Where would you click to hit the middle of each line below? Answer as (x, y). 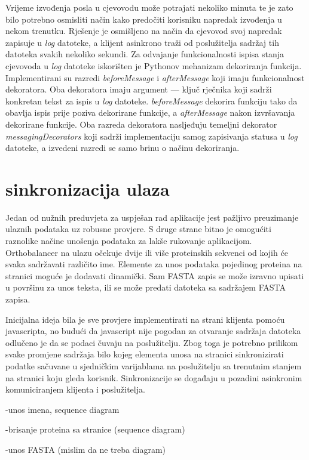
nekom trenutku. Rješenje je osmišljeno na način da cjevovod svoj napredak (144, 31)
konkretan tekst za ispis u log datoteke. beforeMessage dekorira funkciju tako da (152, 101)
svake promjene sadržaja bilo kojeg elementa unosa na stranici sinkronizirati (145, 354)
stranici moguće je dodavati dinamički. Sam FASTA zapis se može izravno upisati (155, 275)
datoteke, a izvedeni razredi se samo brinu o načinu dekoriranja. (123, 148)
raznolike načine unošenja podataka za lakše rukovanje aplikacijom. (129, 241)
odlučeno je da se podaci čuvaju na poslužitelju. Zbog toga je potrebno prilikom (152, 342)
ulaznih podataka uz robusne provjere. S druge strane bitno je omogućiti (138, 229)
